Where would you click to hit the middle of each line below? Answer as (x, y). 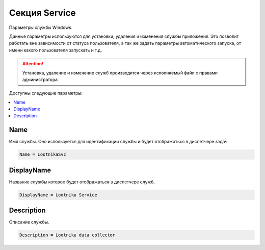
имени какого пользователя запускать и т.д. (55, 50)
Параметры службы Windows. (41, 27)
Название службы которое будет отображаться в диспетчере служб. (82, 182)
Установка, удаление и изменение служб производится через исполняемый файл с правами (120, 73)
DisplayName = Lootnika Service (58, 195)
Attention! (33, 64)
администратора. (40, 79)
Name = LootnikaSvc (43, 155)
